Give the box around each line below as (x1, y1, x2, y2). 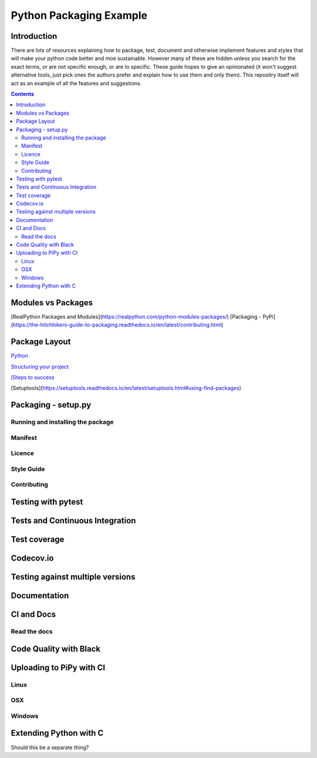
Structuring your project (11, 363, 69, 370)
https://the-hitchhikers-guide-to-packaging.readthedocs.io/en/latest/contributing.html (12, 321, 222, 329)
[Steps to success (11, 373, 55, 380)
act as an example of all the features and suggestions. (11, 79, 142, 86)
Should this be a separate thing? (11, 744, 89, 751)
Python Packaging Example (11, 9, 148, 22)
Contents (11, 91, 35, 98)
